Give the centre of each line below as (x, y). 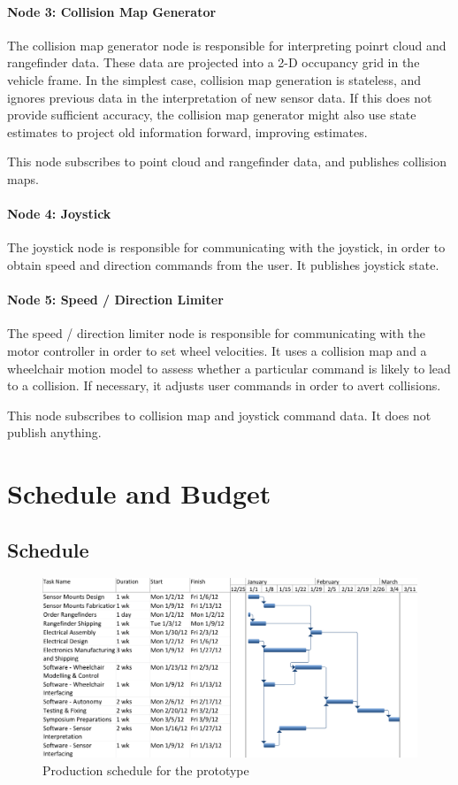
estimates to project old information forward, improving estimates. (187, 131)
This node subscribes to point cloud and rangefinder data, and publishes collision (227, 162)
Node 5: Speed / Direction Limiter (115, 300)
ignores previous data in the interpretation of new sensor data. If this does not (220, 97)
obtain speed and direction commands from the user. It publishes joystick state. (223, 264)
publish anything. (54, 432)
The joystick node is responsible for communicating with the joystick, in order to (226, 247)
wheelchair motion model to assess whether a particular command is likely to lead (229, 368)
